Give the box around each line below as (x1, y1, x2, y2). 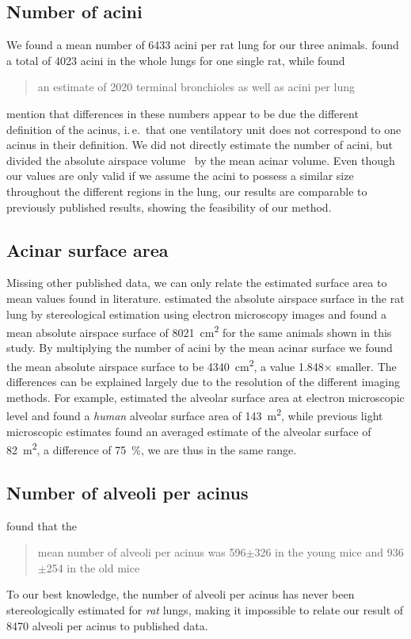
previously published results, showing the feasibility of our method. (6, 198, 332, 215)
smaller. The (336, 358, 397, 374)
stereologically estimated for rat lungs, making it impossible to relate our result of (6, 602, 404, 618)
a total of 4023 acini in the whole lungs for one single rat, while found (6, 52, 345, 68)
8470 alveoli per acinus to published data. (6, 617, 208, 633)
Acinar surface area (6, 237, 169, 262)
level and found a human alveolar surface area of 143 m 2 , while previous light (6, 405, 383, 424)
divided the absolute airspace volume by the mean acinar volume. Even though (6, 151, 395, 168)
